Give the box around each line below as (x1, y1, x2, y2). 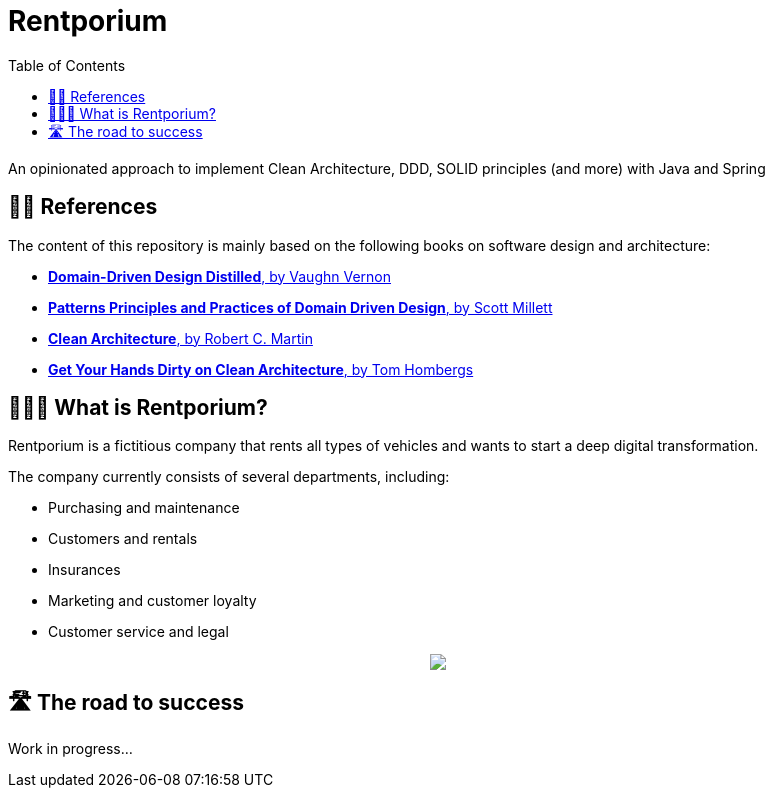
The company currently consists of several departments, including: (8, 468, 450, 486)
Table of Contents (8, 56, 126, 74)
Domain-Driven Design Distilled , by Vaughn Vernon (48, 267, 392, 285)
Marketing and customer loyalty (48, 592, 257, 610)
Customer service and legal (48, 623, 229, 641)
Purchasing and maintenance (48, 499, 240, 517)
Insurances (48, 561, 121, 579)
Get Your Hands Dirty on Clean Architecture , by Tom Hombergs (48, 360, 474, 378)
